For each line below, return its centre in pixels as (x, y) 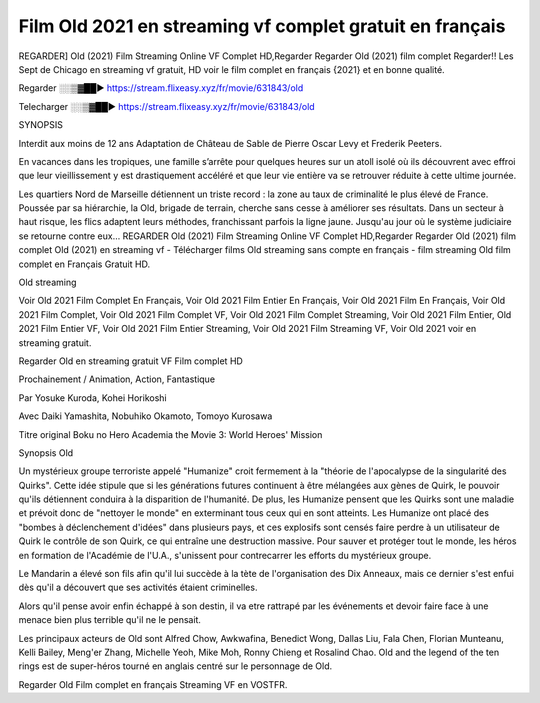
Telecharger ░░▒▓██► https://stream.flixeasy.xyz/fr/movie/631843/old (166, 106)
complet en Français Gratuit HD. (84, 264)
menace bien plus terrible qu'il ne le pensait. (110, 620)
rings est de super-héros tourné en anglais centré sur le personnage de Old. (175, 666)
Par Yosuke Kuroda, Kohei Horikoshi (92, 397)
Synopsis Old (46, 452)
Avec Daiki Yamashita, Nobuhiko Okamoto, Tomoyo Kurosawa (145, 416)
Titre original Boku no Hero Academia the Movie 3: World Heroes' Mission (170, 434)
